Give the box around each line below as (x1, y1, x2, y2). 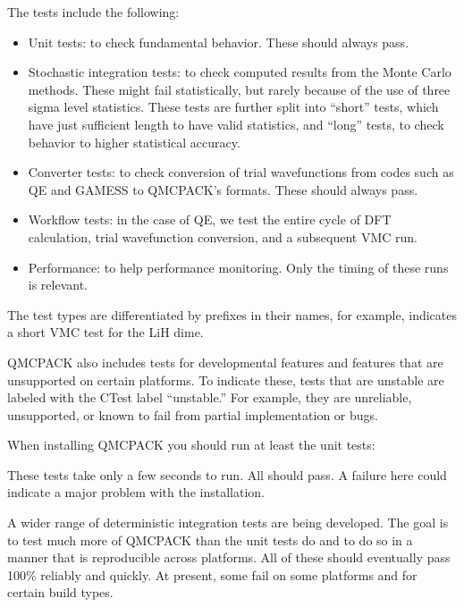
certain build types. (7, 583, 114, 602)
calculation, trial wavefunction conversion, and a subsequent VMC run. (28, 227, 418, 246)
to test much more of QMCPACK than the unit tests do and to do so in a (7, 530, 413, 549)
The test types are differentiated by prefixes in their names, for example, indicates (7, 305, 457, 324)
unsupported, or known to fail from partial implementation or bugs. (7, 405, 378, 424)
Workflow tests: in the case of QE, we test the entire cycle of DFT (28, 210, 392, 229)
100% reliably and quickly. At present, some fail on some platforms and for (7, 565, 418, 584)
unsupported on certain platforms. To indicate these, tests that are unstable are (7, 370, 444, 389)
